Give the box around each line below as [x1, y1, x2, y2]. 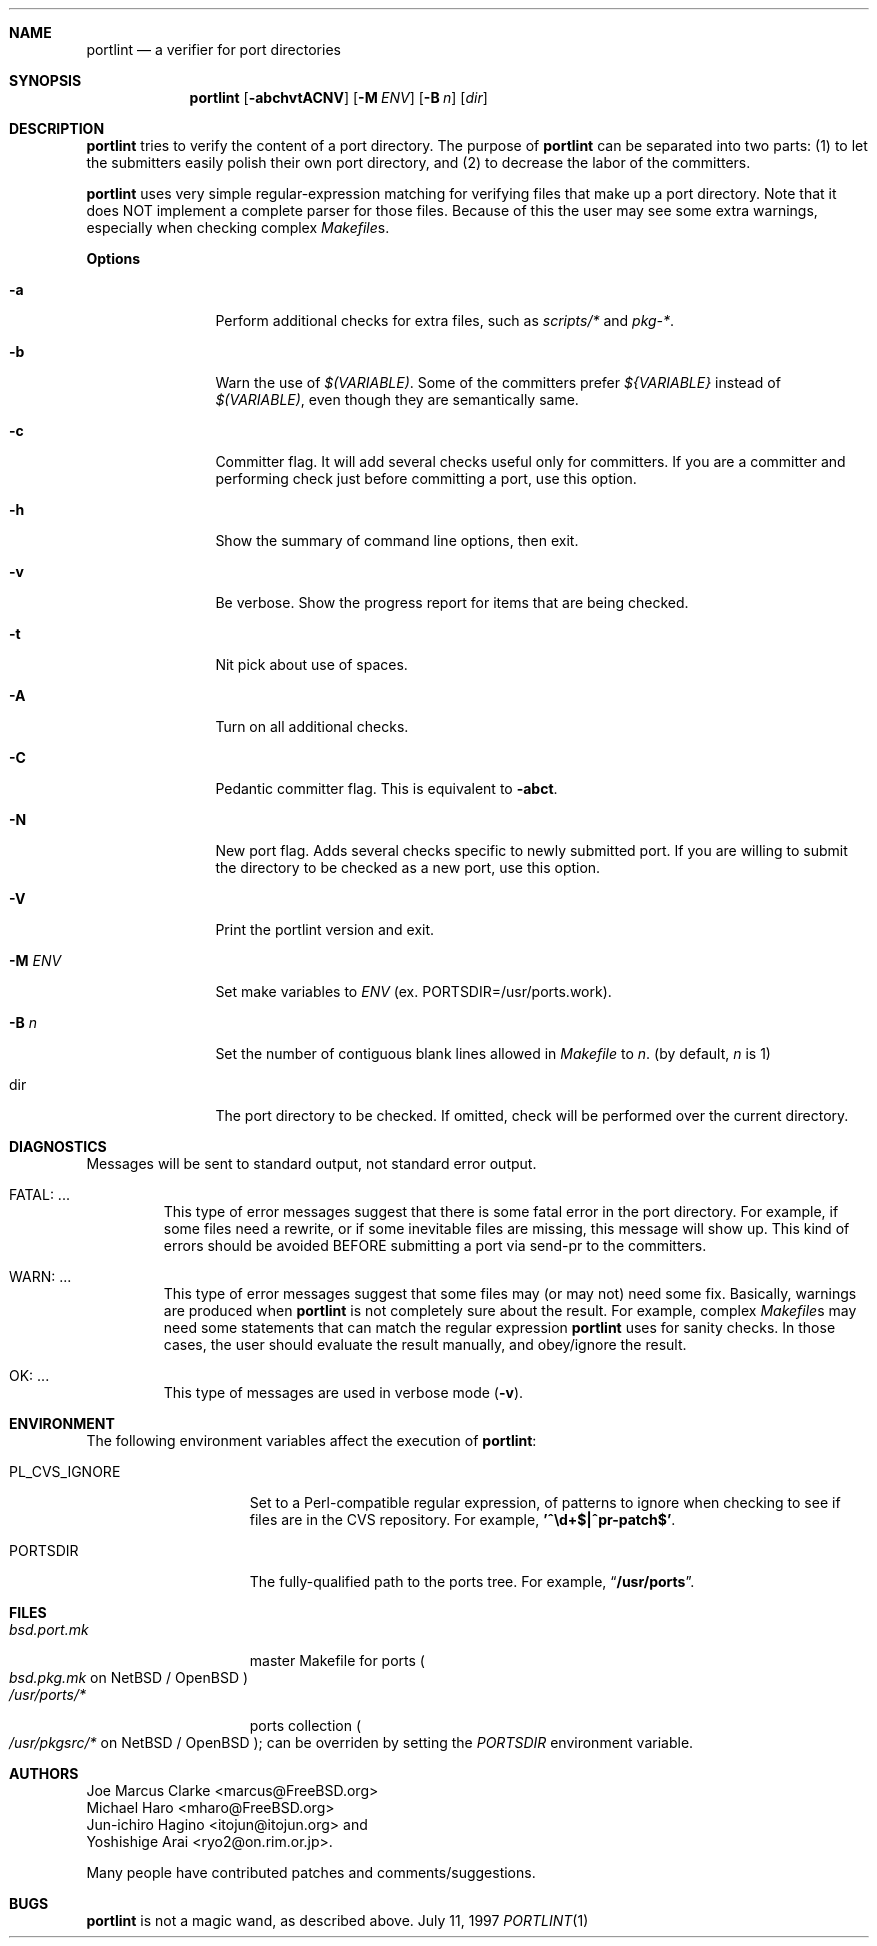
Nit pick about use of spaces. [215, 656, 408, 673]
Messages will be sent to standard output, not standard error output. [86, 1155, 537, 1172]
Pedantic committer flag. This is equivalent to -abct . [215, 780, 558, 797]
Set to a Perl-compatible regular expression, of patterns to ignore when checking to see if [249, 1494, 841, 1511]
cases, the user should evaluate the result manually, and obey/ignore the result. [163, 1336, 687, 1353]
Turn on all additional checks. [215, 718, 409, 735]
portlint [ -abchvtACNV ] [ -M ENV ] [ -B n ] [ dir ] [189, 89, 488, 106]
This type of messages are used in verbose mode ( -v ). [163, 1384, 524, 1401]
